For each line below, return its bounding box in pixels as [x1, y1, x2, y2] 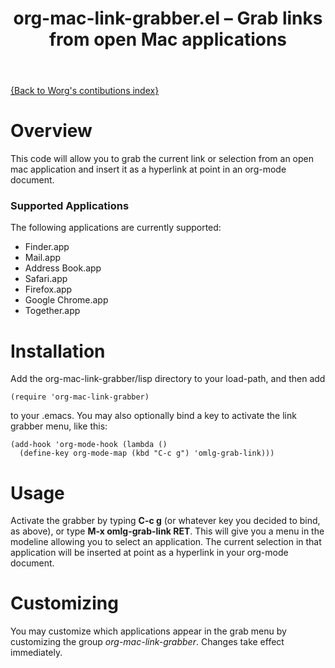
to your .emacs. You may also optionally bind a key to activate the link [10, 410, 297, 422]
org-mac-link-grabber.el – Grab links [13, 7, 323, 30]
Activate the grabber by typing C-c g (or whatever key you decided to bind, [10, 515, 321, 527]
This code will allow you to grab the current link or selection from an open [10, 153, 315, 165]
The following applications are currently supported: [10, 222, 222, 234]
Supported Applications [10, 199, 130, 213]
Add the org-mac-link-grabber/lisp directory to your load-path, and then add [10, 373, 326, 385]
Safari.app [24, 273, 68, 285]
